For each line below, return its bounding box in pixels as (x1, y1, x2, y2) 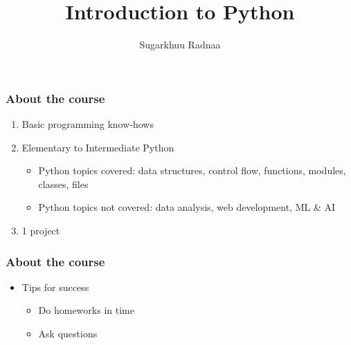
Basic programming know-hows (21, 117, 154, 131)
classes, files (38, 176, 89, 191)
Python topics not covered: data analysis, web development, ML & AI (38, 200, 336, 214)
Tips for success (21, 279, 89, 294)
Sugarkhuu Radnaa (139, 37, 221, 52)
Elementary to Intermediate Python (21, 140, 174, 154)
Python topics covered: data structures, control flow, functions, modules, (38, 163, 346, 178)
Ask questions (38, 326, 98, 340)
